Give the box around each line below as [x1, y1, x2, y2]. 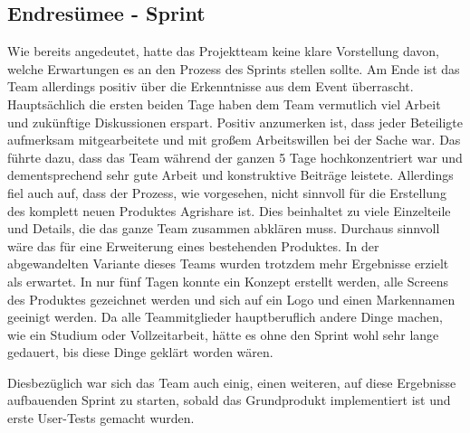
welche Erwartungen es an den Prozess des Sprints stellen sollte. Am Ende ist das [7, 59, 460, 78]
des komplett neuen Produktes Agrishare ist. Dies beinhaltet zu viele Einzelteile [7, 201, 451, 220]
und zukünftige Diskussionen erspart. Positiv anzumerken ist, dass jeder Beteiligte [7, 112, 464, 131]
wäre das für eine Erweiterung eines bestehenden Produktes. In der [7, 236, 379, 255]
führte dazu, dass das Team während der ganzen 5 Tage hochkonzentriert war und [7, 147, 463, 166]
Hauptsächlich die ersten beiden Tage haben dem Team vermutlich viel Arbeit [7, 94, 441, 113]
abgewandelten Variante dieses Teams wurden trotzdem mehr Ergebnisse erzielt [7, 254, 449, 273]
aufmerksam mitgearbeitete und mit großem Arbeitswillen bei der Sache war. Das [7, 130, 461, 149]
